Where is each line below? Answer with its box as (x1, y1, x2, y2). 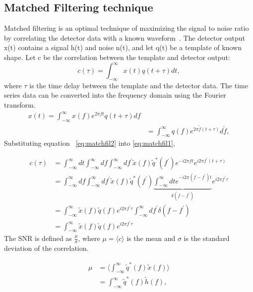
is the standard (184, 233, 230, 243)
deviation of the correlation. (4, 243, 89, 253)
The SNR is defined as (4, 233, 72, 243)
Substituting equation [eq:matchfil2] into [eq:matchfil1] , (4, 138, 175, 148)
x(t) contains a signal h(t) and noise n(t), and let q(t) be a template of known (4, 42, 242, 53)
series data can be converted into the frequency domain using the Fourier (4, 90, 226, 100)
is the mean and (126, 233, 176, 243)
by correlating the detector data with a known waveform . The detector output (4, 32, 245, 43)
